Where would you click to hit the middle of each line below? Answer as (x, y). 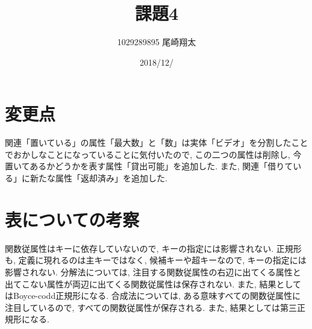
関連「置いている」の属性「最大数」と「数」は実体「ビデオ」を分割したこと (157, 143)
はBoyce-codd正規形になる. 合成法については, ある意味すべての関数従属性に (153, 296)
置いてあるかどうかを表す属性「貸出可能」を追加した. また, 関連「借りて (149, 166)
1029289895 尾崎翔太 (157, 42)
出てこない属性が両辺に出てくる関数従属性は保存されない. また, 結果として (153, 284)
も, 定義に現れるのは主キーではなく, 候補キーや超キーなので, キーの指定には (156, 260)
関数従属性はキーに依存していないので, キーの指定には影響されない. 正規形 (153, 248)
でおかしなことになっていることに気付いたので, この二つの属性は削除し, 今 (153, 154)
